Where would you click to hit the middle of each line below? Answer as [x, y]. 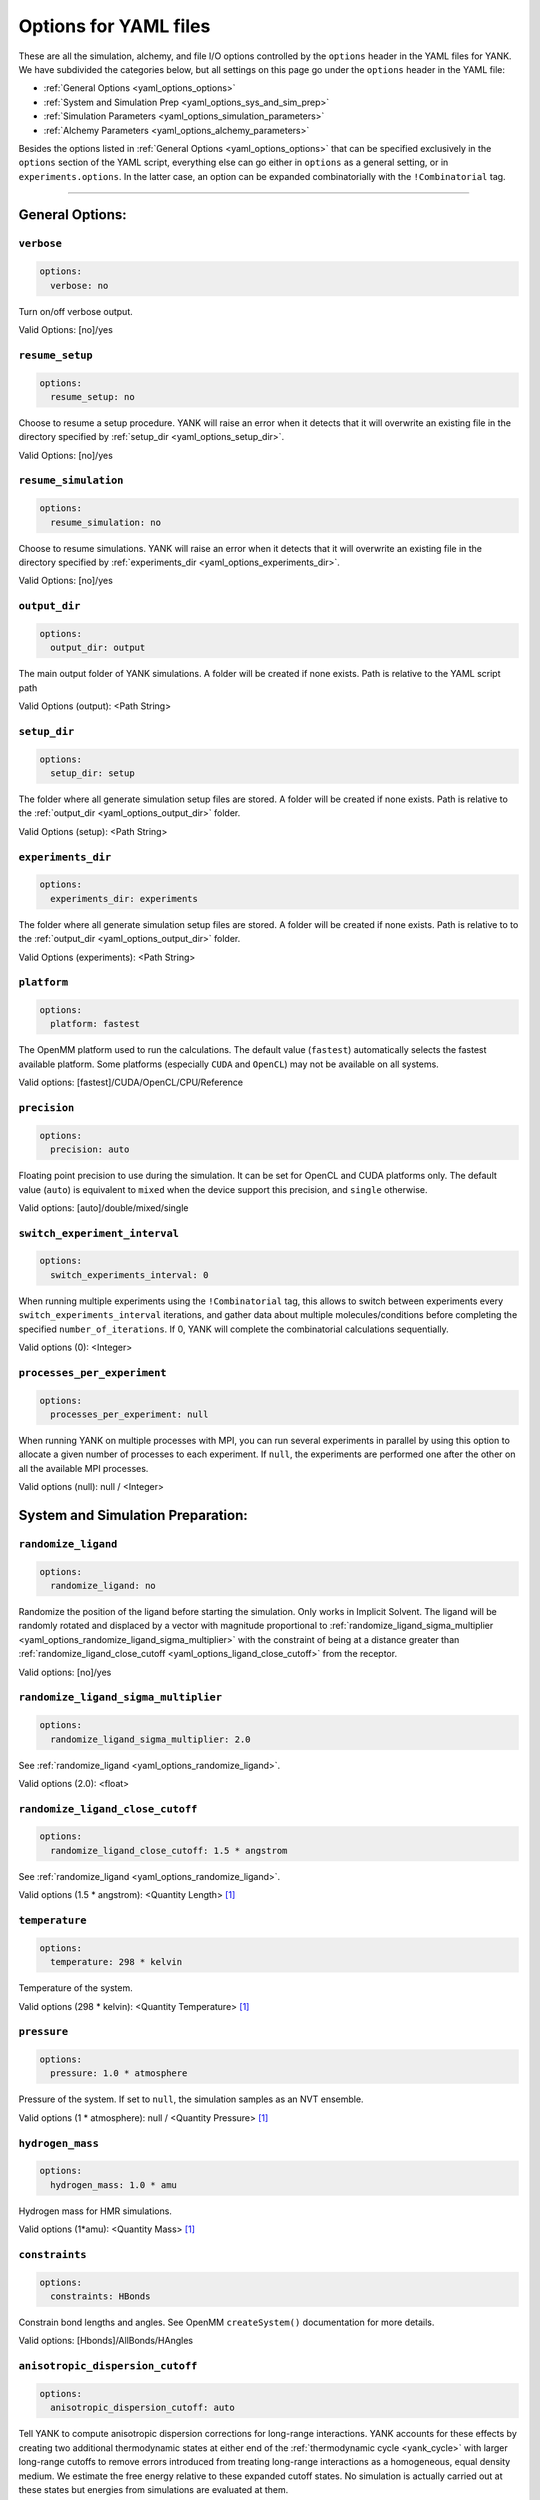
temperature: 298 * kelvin [116, 1962]
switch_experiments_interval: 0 [129, 1274]
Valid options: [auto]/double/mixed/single [103, 1207]
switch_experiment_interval [99, 1233]
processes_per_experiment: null [129, 1414]
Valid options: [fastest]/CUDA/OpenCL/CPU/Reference [131, 1082]
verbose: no [79, 285]
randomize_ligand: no [103, 1586]
